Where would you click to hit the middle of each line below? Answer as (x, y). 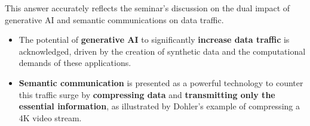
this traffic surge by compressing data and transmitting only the (147, 94)
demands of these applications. (75, 63)
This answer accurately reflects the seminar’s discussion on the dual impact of (148, 8)
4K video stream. (50, 117)
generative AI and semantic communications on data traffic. (114, 19)
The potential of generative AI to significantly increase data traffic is (154, 40)
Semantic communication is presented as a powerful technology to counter (161, 82)
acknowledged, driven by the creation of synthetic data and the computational (162, 51)
